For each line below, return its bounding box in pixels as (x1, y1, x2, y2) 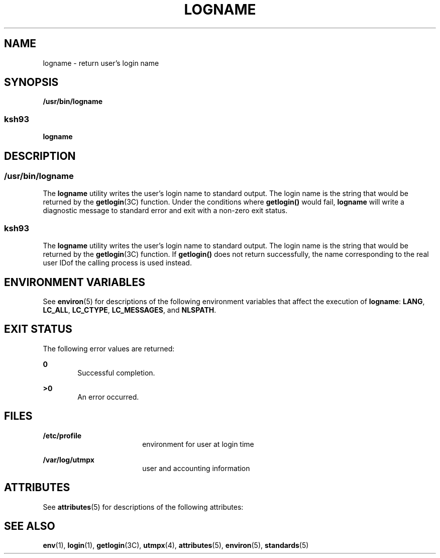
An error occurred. (77, 392, 139, 401)
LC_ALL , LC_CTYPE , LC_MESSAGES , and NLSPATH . (43, 306, 216, 314)
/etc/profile (43, 431, 82, 440)
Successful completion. (77, 368, 155, 377)
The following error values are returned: (43, 344, 175, 353)
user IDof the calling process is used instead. (43, 258, 192, 267)
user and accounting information (142, 463, 250, 473)
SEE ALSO (4, 519, 55, 532)
